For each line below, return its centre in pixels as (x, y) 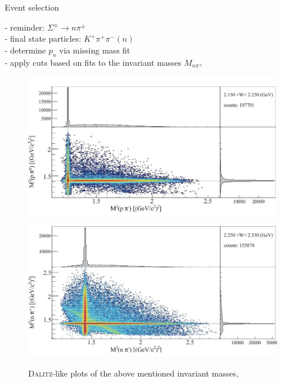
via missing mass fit (95, 50)
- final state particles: (43, 38)
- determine (26, 50)
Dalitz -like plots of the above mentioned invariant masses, (133, 373)
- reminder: (25, 27)
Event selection (32, 7)
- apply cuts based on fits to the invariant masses (93, 62)
